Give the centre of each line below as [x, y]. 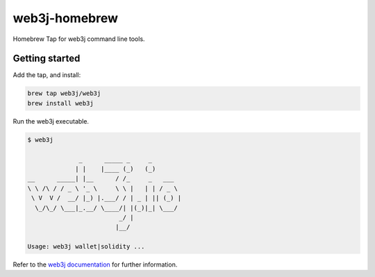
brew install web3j [60, 103]
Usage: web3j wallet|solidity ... [86, 247]
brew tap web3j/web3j [64, 93]
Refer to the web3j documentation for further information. [95, 265]
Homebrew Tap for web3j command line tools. [79, 39]
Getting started [47, 59]
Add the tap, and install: [47, 75]
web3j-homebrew [65, 18]
